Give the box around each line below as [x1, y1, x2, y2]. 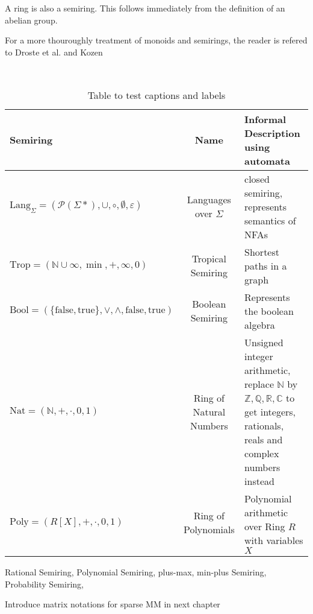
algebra [244, 317, 275, 332]
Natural [193, 404, 226, 419]
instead [244, 473, 274, 488]
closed [244, 171, 270, 186]
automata [244, 153, 290, 168]
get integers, [244, 404, 296, 419]
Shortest [244, 244, 279, 259]
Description [244, 125, 300, 140]
